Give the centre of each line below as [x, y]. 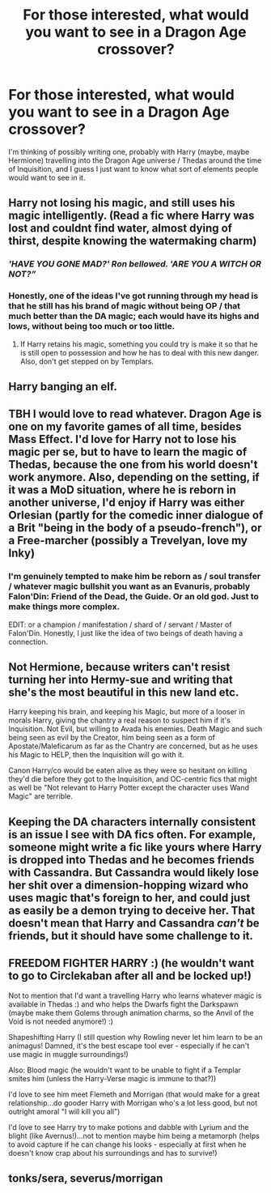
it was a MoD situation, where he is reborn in [123, 490]
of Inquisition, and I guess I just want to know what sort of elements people [133, 168]
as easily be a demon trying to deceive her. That [132, 910]
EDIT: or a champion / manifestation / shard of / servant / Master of [120, 624]
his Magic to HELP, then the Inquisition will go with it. [96, 755]
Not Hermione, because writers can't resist [119, 667]
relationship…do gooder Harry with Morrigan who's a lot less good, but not [133, 1102]
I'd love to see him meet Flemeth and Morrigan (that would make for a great [134, 1094]
